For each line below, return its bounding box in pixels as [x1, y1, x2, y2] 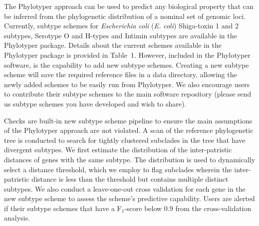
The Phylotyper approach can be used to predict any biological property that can [4, 1, 254, 11]
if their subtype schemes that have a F [4, 203, 122, 213]
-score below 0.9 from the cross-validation [124, 203, 252, 213]
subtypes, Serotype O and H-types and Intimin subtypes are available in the [4, 30, 237, 40]
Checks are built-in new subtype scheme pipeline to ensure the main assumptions [4, 115, 253, 125]
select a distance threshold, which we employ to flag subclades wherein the [4, 164, 232, 174]
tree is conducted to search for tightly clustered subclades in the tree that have [4, 134, 246, 145]
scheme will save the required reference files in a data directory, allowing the [4, 69, 237, 80]
